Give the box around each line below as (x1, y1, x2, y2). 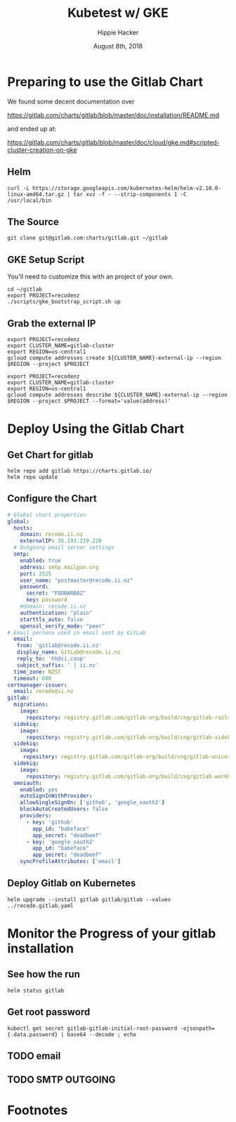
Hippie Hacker (97, 28, 139, 37)
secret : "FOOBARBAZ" (25, 589, 86, 597)
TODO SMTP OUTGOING (7, 1074, 116, 1086)
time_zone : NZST (13, 668, 61, 675)
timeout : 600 (13, 675, 52, 682)
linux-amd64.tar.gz (7, 191, 65, 198)
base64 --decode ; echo (67, 1031, 137, 1038)
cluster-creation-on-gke (7, 146, 77, 154)
